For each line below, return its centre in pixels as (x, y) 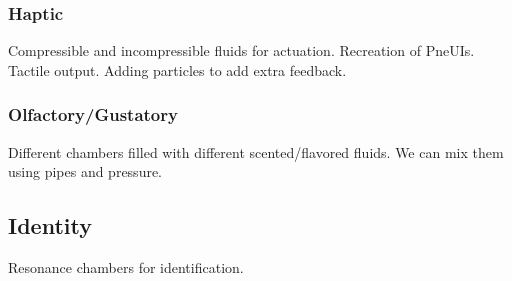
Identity (50, 225)
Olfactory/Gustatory (93, 114)
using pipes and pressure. (85, 171)
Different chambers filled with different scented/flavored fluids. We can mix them (256, 151)
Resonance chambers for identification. (126, 267)
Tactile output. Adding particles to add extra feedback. (177, 69)
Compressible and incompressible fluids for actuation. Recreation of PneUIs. (241, 50)
